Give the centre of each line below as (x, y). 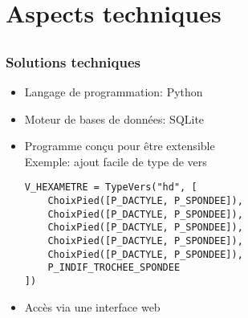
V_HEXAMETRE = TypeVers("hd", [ (111, 188)
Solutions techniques (73, 61)
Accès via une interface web (92, 306)
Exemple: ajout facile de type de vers (116, 161)
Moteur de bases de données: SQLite (114, 118)
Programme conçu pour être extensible (120, 146)
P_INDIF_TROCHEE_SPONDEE (114, 268)
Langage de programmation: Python (114, 92)
